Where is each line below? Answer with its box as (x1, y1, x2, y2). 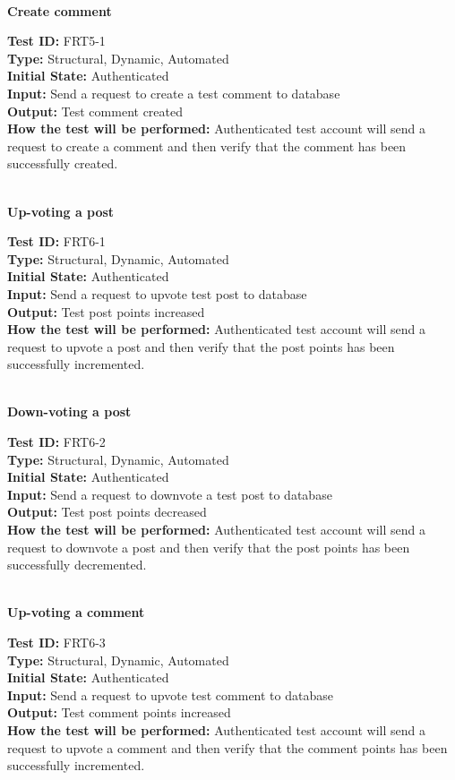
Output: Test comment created (7, 101, 183, 120)
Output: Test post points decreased (7, 502, 207, 521)
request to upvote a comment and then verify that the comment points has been (7, 738, 448, 757)
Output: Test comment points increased (7, 703, 231, 722)
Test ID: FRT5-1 (7, 31, 106, 50)
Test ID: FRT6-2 (7, 433, 106, 451)
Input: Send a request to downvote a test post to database (7, 484, 332, 503)
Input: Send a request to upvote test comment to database (7, 685, 333, 704)
